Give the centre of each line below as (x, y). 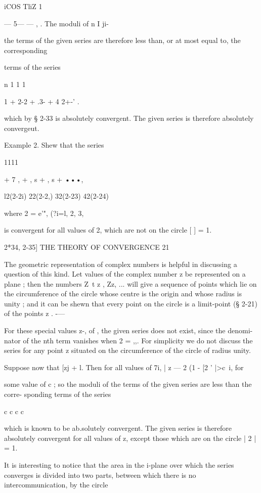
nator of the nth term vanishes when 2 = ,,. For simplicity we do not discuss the (128, 340)
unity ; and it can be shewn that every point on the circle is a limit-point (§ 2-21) (131, 303)
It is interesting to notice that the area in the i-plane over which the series (119, 465)
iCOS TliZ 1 (23, 6)
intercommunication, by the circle (56, 485)
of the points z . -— (35, 313)
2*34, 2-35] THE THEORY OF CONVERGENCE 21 (87, 246)
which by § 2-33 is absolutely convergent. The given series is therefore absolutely (129, 118)
